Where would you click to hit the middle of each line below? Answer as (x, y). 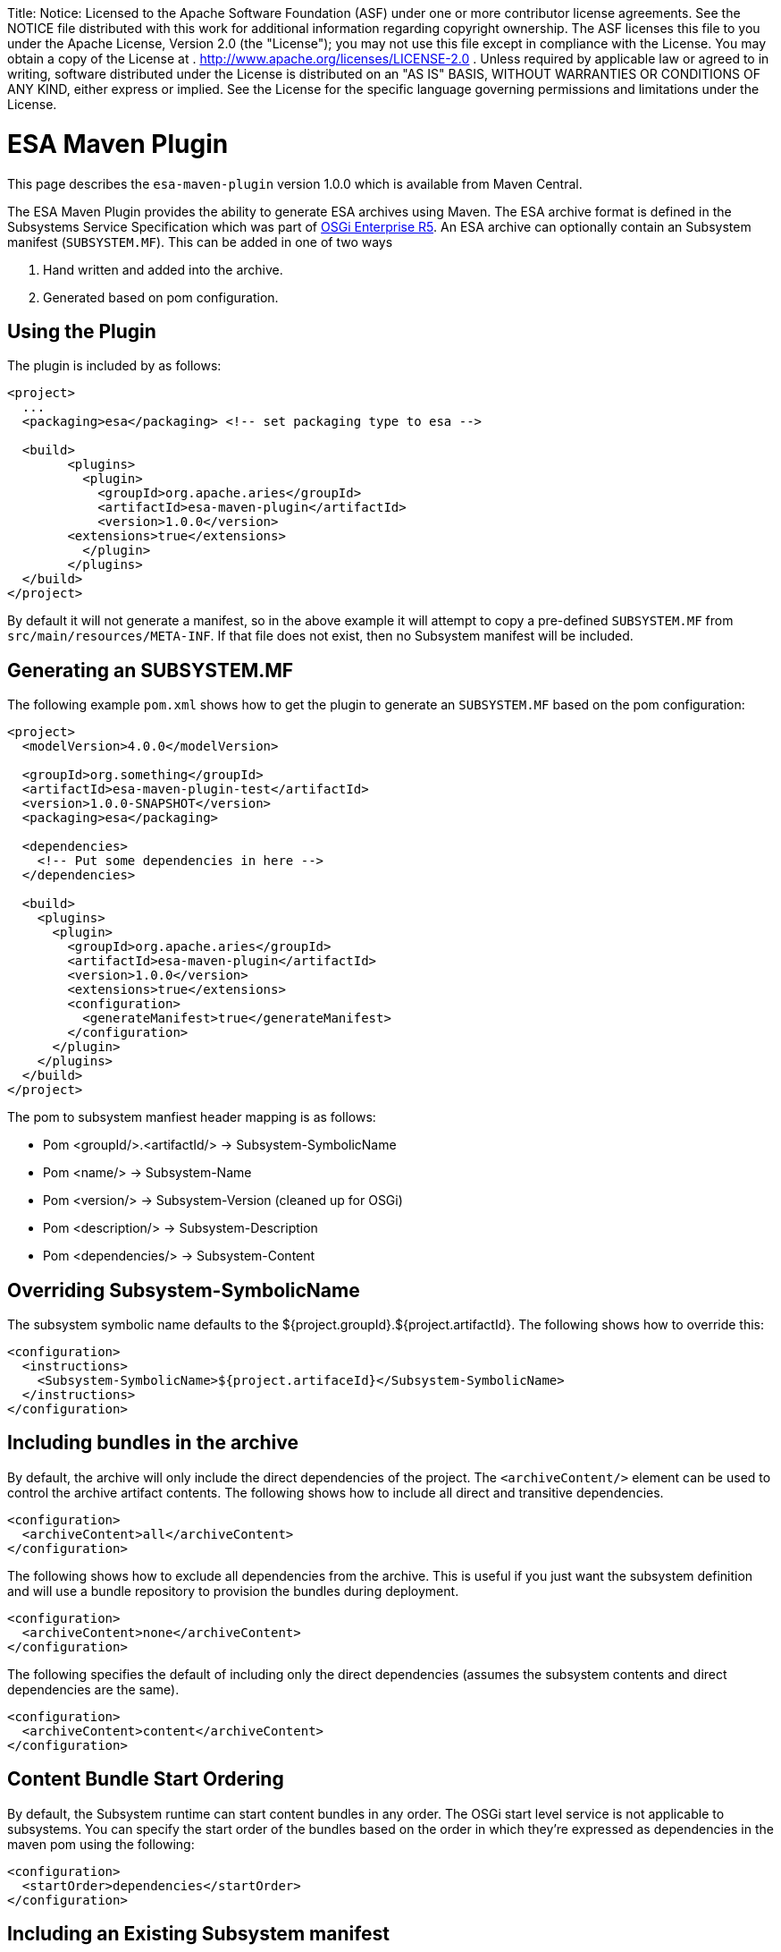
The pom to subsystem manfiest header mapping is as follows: (192, 1117)
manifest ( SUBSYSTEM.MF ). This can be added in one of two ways (200, 242)
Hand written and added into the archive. (163, 269)
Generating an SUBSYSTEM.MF (151, 670)
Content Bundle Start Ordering (146, 1779)
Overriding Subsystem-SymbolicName (184, 1290)
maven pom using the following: (101, 1844)
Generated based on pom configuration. (161, 297)
